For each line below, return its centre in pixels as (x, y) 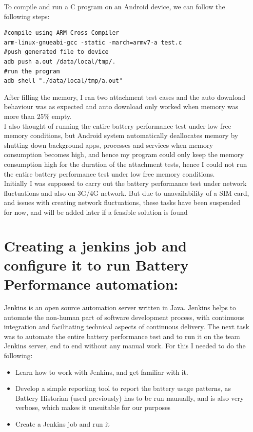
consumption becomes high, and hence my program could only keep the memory (124, 154)
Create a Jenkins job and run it (63, 423)
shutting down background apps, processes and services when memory (108, 145)
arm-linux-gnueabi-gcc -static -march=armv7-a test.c (93, 42)
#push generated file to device (56, 52)
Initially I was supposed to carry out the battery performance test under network (125, 183)
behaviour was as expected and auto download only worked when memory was (121, 106)
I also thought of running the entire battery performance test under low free (117, 125)
